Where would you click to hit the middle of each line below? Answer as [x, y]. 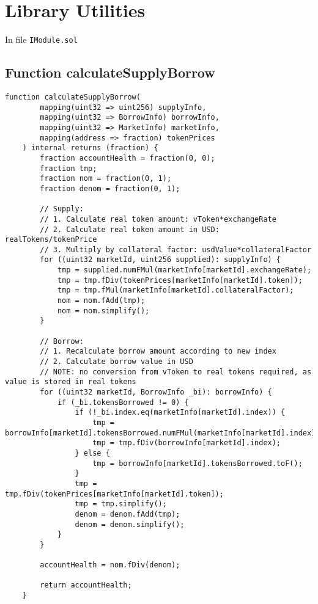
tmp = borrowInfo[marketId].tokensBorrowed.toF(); [198, 463]
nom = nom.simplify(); [103, 311]
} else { [92, 453]
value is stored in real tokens [71, 382]
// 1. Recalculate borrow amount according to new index [158, 351]
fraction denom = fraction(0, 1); [110, 188]
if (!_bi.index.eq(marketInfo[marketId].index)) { [180, 413]
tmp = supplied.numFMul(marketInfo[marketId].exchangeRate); [184, 270]
